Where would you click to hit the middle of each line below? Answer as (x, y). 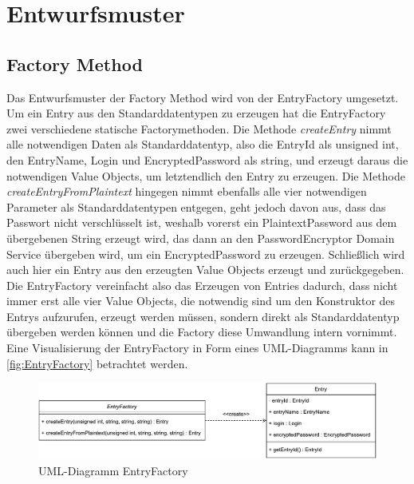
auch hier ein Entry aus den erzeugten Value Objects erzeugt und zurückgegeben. (205, 270)
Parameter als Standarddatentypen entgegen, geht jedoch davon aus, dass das (196, 206)
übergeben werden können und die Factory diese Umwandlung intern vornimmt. (202, 332)
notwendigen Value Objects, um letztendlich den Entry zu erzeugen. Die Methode (206, 175)
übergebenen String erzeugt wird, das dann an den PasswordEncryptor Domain (201, 238)
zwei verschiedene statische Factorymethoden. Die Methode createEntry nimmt (199, 128)
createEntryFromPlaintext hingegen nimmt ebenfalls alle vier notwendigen (187, 191)
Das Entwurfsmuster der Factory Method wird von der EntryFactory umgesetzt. (203, 97)
